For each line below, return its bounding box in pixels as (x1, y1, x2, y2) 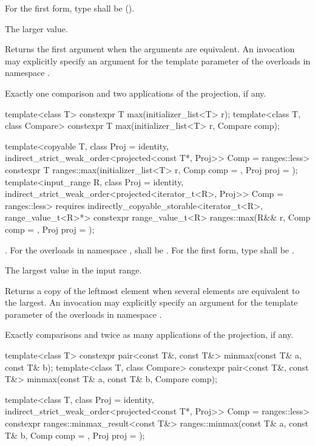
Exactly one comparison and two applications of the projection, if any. (5, 86, 266, 99)
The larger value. (5, 22, 68, 35)
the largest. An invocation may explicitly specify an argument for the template (5, 296, 298, 309)
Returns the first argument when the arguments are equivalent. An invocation (5, 43, 295, 55)
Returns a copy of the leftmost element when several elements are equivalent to (5, 284, 300, 297)
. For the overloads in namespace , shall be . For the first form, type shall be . (5, 243, 294, 256)
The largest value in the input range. (5, 264, 142, 276)
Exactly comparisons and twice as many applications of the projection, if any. (5, 328, 294, 341)
